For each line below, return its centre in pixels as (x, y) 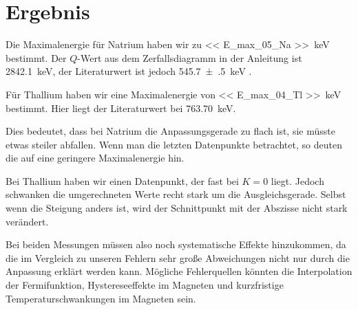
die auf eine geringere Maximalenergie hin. (95, 158)
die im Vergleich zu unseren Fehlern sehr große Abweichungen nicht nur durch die (178, 257)
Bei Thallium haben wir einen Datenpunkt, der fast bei (122, 180)
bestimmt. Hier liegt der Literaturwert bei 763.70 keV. (121, 108)
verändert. (27, 221)
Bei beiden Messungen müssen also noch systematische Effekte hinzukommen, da (176, 244)
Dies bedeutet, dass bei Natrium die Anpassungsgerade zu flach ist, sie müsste (170, 131)
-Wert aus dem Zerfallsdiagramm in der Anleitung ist (190, 57)
